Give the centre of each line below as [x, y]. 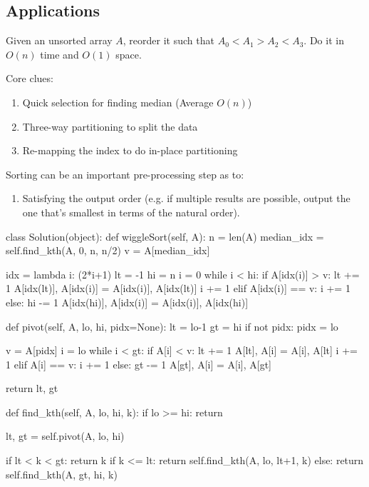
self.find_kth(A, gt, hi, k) [62, 474]
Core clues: [30, 78]
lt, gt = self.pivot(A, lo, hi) [65, 436]
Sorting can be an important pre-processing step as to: [125, 174]
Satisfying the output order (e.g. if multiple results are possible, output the [186, 198]
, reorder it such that [168, 40]
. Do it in [324, 40]
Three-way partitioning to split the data [110, 126]
